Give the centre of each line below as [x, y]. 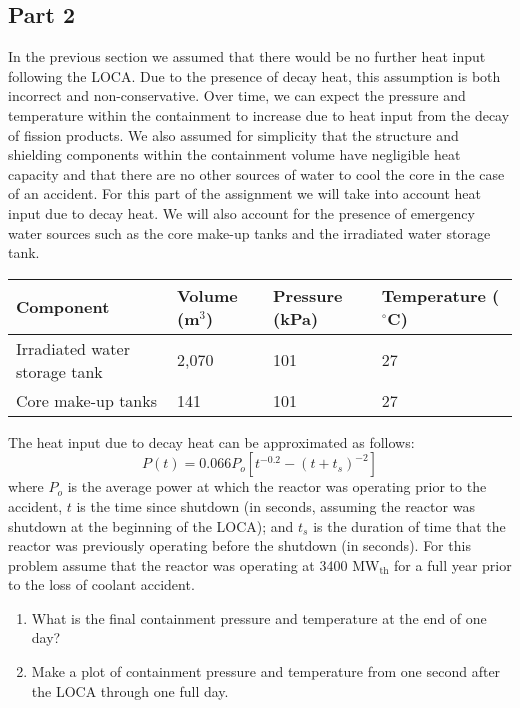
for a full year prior [453, 564]
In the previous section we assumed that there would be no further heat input [247, 56]
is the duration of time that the [409, 525]
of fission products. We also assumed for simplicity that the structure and [233, 134]
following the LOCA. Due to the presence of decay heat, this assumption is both [254, 75]
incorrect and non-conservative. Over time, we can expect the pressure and [237, 95]
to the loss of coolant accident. [101, 584]
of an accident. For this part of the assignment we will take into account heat [244, 193]
